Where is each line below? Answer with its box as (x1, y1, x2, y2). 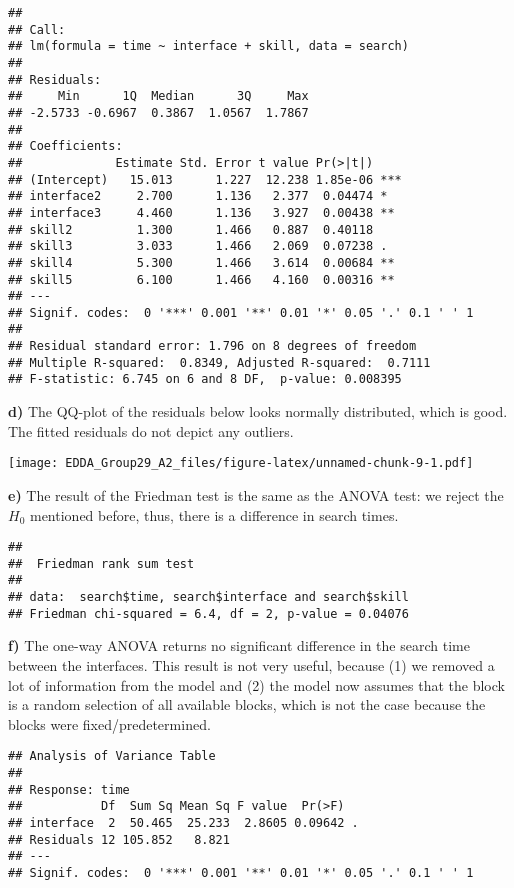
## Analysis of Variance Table (8, 749, 216, 764)
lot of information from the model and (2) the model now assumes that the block (8, 674, 505, 695)
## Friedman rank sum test (8, 556, 195, 571)
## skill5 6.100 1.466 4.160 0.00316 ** (8, 272, 395, 287)
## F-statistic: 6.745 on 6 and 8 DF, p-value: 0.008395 (8, 372, 402, 387)
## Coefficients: (8, 139, 123, 154)
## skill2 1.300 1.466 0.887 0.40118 (8, 222, 374, 237)
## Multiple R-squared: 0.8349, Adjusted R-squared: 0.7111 (8, 355, 431, 370)
